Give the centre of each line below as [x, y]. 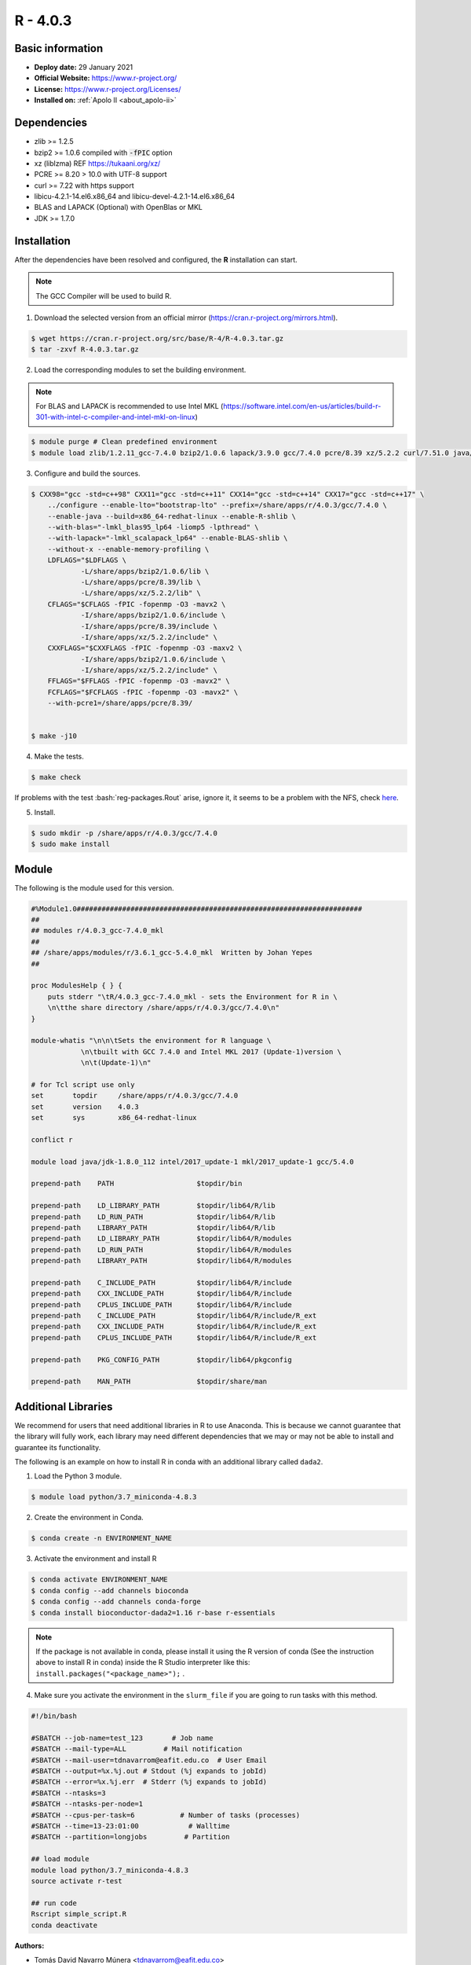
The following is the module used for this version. [94, 887]
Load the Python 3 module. [78, 1476]
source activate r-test [77, 1881]
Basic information [59, 48]
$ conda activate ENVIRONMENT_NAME [99, 1579]
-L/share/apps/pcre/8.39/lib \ [141, 582]
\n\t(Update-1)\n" [116, 1063]
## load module [60, 1859]
